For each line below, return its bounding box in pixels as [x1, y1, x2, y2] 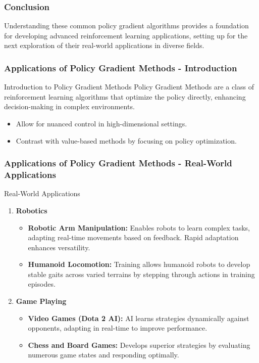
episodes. [28, 279, 56, 289]
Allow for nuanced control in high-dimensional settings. [16, 118, 187, 128]
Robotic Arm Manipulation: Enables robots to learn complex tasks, [28, 222, 250, 233]
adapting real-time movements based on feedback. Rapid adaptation [28, 232, 239, 243]
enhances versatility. [28, 242, 90, 252]
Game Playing [16, 296, 67, 306]
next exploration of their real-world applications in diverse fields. [4, 40, 204, 51]
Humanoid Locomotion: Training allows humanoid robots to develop [28, 259, 250, 269]
